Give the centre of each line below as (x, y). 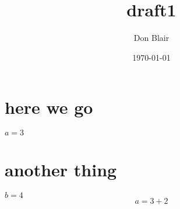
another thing (61, 170)
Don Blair (151, 38)
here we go (49, 107)
